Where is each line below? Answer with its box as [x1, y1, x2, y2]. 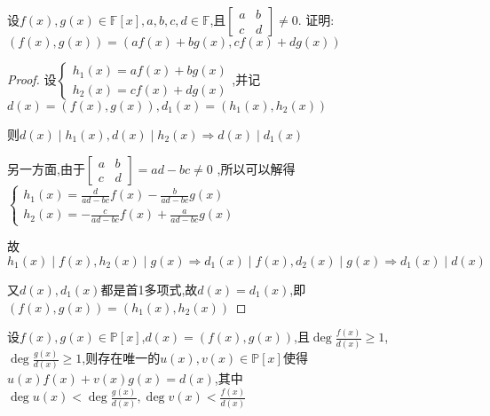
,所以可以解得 [217, 159, 296, 177]
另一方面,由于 [7, 159, 85, 177]
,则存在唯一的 [82, 349, 161, 367]
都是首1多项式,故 [100, 279, 198, 298]
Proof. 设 [7, 70, 57, 88]
